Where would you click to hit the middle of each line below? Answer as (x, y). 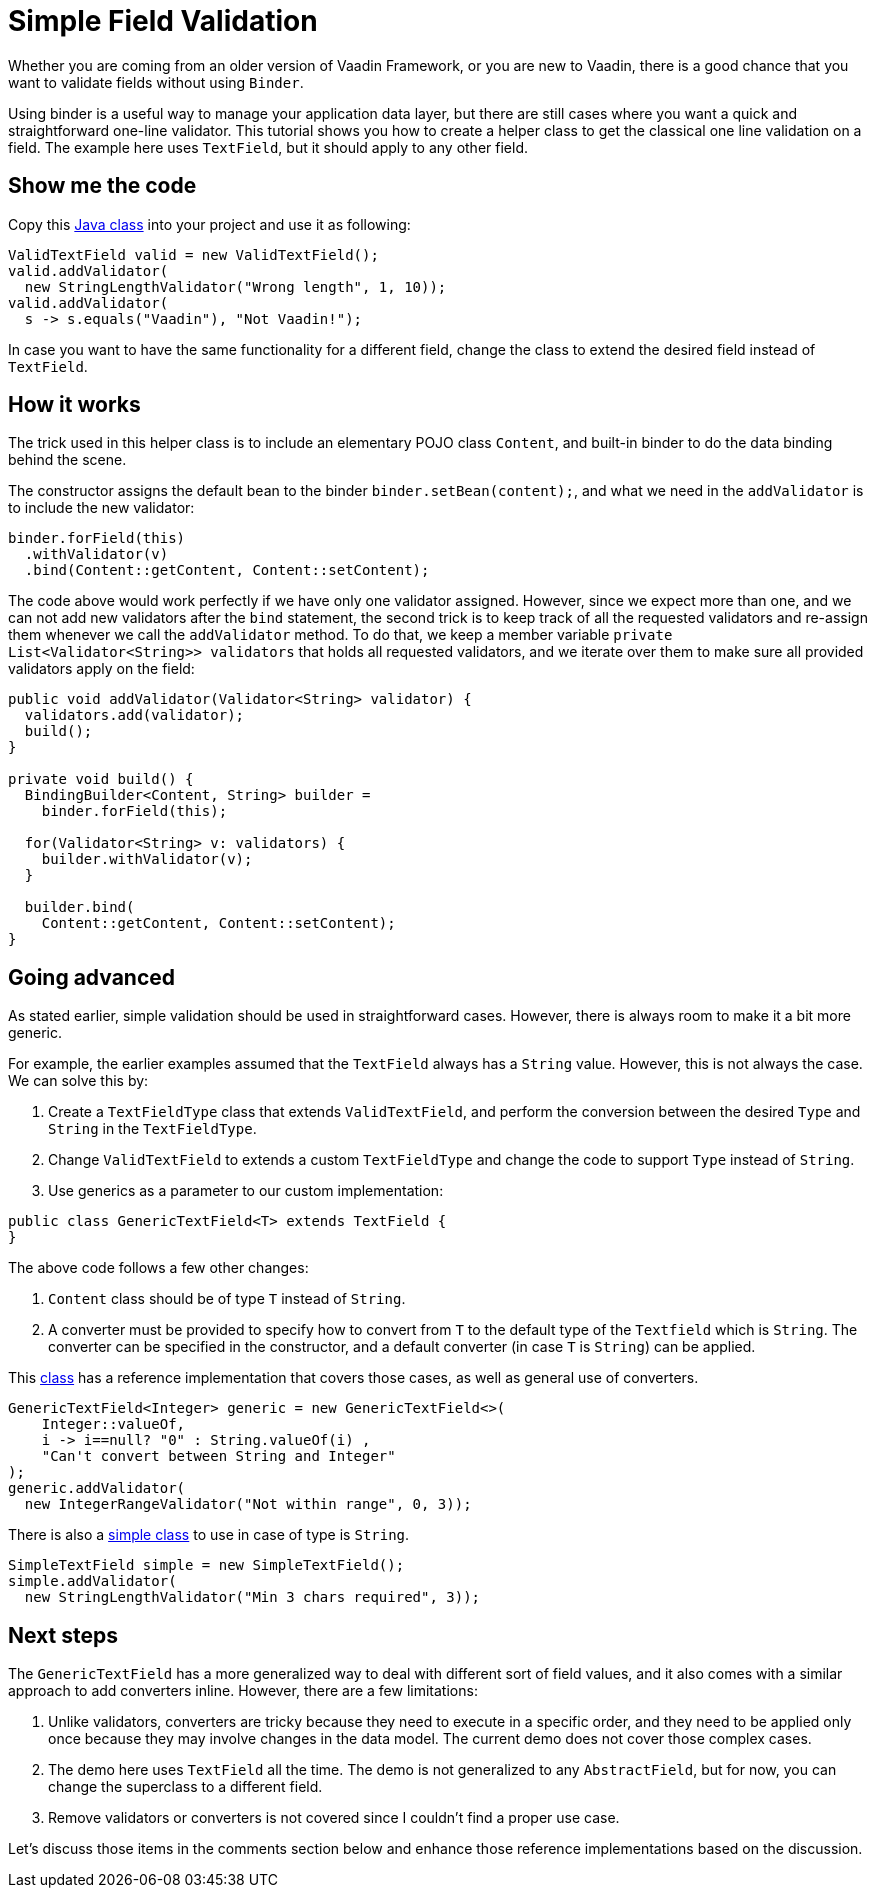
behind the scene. (67, 460)
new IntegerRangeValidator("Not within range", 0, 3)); (248, 1504)
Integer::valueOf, (113, 1424)
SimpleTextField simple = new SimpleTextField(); (206, 1565)
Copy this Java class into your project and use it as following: (209, 224)
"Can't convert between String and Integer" (218, 1456)
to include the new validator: (101, 508)
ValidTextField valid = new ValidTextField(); (193, 254)
